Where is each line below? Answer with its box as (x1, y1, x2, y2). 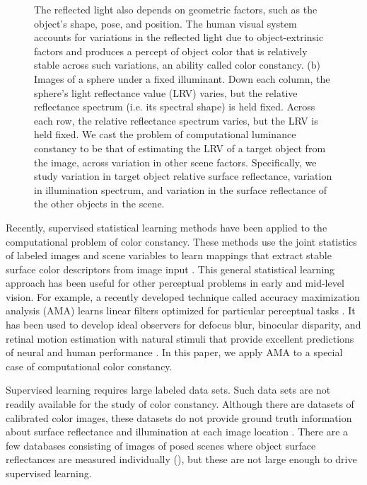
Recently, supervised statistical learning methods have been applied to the (6, 219, 327, 234)
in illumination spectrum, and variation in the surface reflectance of (34, 182, 327, 197)
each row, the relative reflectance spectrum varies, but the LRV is (34, 113, 318, 127)
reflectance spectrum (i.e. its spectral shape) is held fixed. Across (34, 99, 315, 114)
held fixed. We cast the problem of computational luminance (34, 127, 296, 142)
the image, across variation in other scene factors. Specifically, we (34, 154, 317, 169)
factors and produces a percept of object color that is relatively (34, 43, 308, 58)
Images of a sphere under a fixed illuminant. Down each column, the (34, 71, 330, 86)
